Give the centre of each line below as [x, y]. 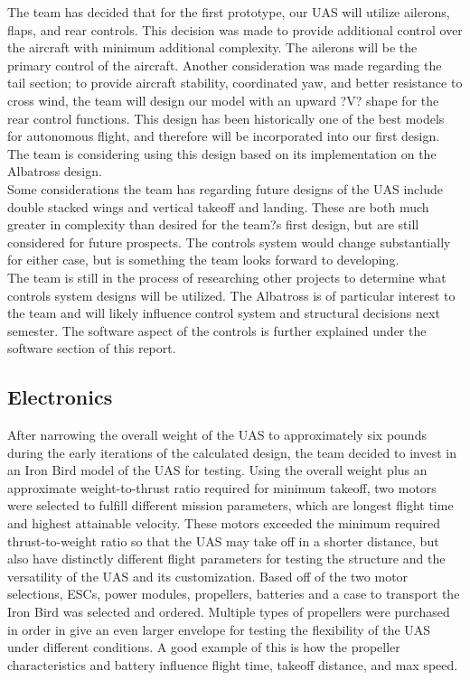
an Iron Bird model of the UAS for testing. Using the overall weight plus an [217, 470]
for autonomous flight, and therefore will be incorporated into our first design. [224, 136]
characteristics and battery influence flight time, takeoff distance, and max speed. [233, 664]
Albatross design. [55, 171]
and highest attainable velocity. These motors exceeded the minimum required [224, 523]
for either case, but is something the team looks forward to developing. [203, 260]
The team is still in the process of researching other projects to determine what [227, 277]
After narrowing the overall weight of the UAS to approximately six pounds [217, 435]
